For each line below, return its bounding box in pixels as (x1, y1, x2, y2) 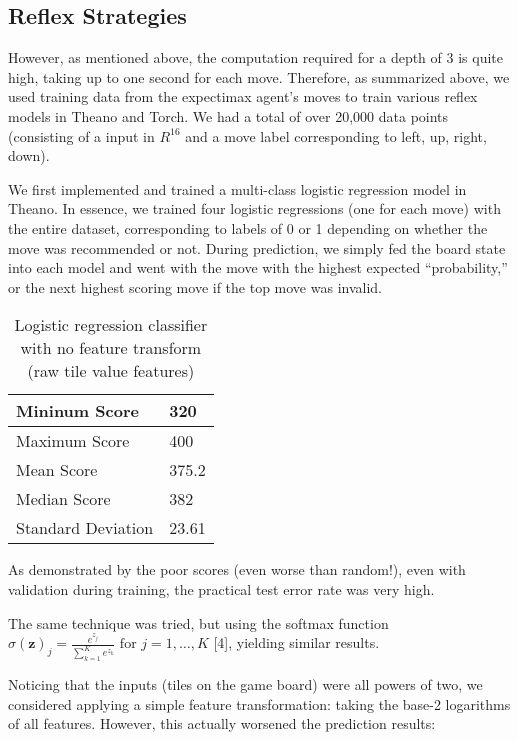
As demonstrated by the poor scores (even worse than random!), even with (8, 559, 466, 580)
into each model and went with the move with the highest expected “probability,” (8, 257, 508, 278)
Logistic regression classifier (14, 313, 208, 337)
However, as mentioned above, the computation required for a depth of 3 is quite (8, 47, 503, 68)
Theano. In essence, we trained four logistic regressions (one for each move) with (8, 198, 501, 219)
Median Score (16, 487, 111, 511)
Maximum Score (16, 429, 130, 453)
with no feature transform (20, 336, 202, 360)
